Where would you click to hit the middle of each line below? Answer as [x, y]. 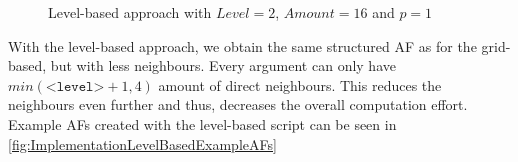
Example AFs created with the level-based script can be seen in [202, 123]
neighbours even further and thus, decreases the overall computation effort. [238, 104]
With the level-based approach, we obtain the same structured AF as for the [242, 45]
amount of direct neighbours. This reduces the [300, 84]
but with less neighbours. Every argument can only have [223, 65]
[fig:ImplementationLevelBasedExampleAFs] [142, 143]
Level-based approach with [130, 12]
